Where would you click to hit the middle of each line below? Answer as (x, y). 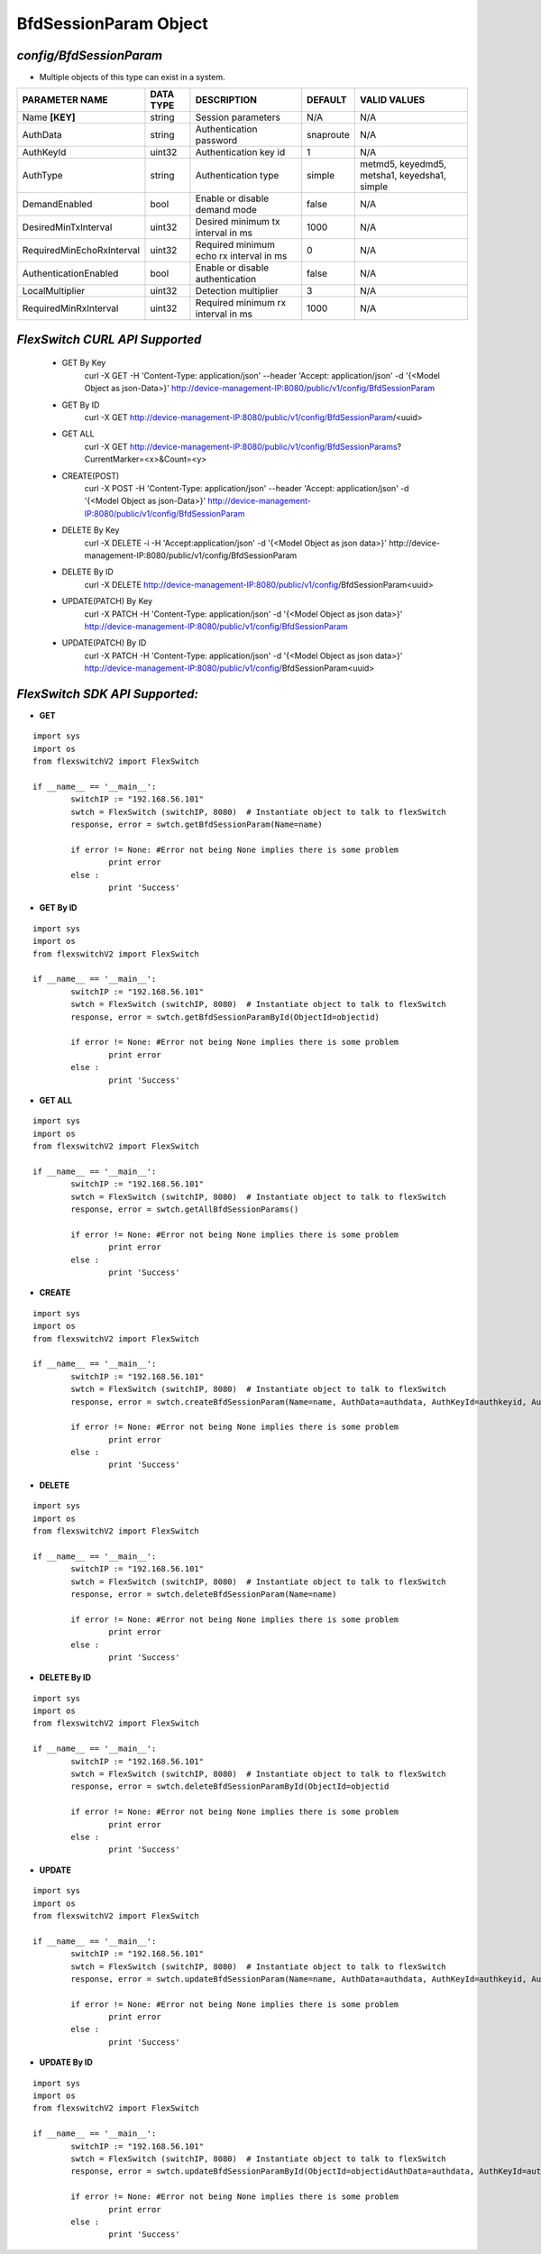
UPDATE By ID (66, 2062)
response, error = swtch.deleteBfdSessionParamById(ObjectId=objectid (230, 1787)
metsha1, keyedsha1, (403, 176)
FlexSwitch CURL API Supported (109, 339)
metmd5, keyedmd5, (403, 164)
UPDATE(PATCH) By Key (107, 601)
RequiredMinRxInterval (70, 308)
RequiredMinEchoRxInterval (81, 251)
